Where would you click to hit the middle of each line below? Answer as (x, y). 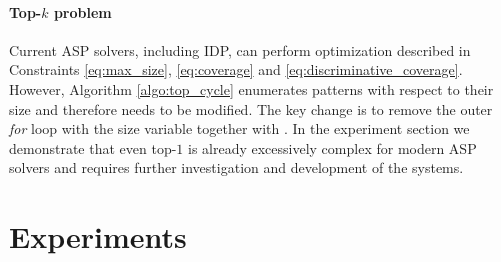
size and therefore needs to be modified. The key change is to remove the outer (251, 108)
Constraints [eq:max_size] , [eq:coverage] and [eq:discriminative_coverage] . (236, 69)
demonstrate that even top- (93, 147)
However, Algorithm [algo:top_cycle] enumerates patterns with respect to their (251, 88)
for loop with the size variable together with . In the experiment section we (239, 128)
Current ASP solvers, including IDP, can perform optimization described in (240, 49)
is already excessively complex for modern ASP (332, 147)
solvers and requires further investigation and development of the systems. (236, 167)
